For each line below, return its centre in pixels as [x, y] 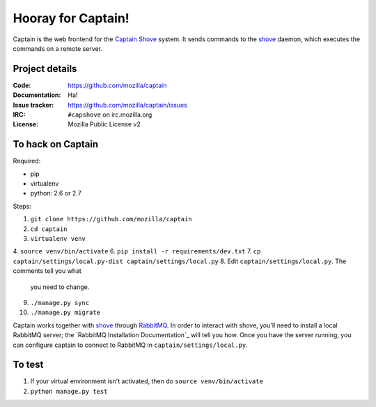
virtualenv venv [58, 239]
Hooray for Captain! [71, 18]
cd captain [49, 229]
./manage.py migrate [65, 313]
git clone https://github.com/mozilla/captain [111, 219]
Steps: [22, 206]
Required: [27, 161]
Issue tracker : [33, 105]
